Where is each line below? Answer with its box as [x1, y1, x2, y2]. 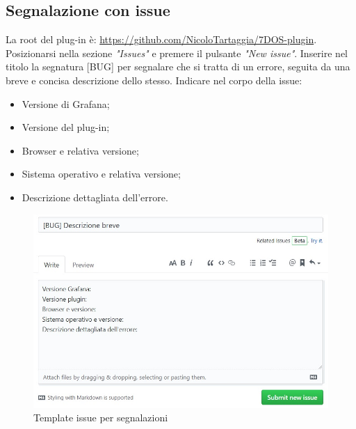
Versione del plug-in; [22, 120, 110, 134]
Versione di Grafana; [22, 96, 110, 111]
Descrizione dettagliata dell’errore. [22, 189, 168, 204]
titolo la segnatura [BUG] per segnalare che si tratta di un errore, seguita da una [6, 59, 350, 74]
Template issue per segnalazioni [33, 410, 168, 425]
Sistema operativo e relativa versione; [22, 166, 181, 181]
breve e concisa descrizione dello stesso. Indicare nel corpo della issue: [6, 72, 302, 87]
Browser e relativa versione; [22, 143, 139, 157]
